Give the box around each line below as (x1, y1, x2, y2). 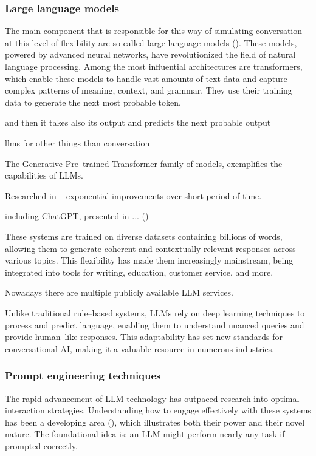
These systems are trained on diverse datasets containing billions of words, (5, 230, 283, 242)
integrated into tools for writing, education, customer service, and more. (5, 265, 273, 278)
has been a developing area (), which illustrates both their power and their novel (5, 415, 305, 428)
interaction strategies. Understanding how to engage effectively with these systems (5, 404, 311, 417)
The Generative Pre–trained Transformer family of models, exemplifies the (5, 157, 283, 169)
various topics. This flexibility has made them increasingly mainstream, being (5, 254, 294, 267)
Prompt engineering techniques (5, 368, 161, 383)
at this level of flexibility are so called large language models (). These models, (5, 36, 297, 49)
